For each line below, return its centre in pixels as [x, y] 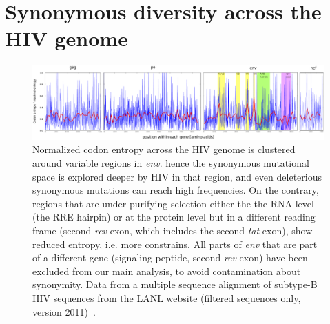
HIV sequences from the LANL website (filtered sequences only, [167, 297]
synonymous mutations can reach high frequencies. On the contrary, [176, 190]
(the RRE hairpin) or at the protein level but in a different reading [174, 217]
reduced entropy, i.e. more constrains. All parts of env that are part [175, 244]
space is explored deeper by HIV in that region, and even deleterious [177, 176]
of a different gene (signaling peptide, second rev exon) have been [170, 257]
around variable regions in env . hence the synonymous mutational [171, 162]
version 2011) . [64, 311]
